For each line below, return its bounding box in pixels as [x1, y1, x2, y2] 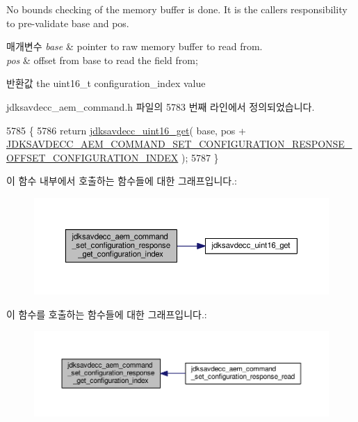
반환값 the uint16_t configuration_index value [6, 76, 206, 91]
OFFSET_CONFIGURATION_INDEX [6, 150, 179, 164]
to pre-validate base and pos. [6, 15, 129, 30]
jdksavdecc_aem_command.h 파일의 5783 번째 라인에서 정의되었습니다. [6, 99, 315, 114]
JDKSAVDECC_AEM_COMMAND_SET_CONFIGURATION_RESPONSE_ [6, 136, 352, 151]
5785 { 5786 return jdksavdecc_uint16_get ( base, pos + [6, 123, 246, 137]
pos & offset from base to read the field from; [6, 52, 198, 67]
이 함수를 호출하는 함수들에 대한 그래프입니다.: [6, 306, 207, 321]
